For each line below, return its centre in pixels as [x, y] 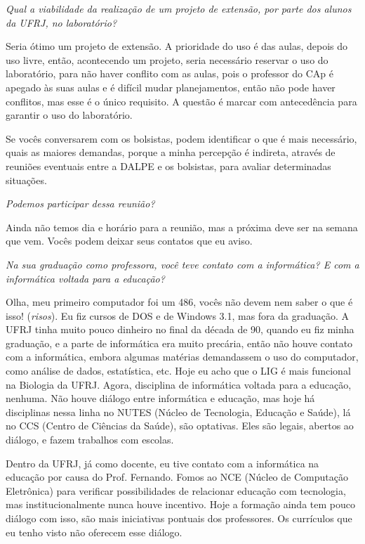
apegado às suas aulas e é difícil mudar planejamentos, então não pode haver [171, 87]
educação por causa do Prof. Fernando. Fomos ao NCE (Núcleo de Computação [177, 477]
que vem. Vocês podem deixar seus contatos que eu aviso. [129, 241]
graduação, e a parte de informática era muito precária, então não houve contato [179, 343]
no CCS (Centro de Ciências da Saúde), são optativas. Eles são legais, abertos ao [180, 426]
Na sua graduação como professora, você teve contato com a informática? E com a [182, 264]
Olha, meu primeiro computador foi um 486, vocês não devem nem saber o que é [179, 302]
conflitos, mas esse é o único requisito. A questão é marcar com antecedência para [181, 101]
